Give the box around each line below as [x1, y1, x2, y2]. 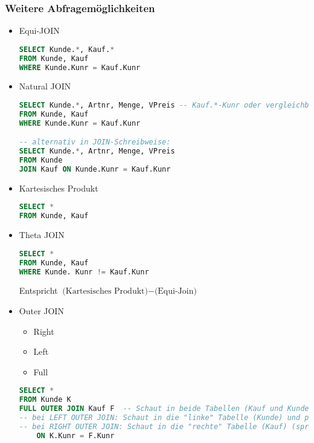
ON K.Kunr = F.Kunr [36, 431, 115, 440]
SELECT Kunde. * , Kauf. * [19, 45, 115, 54]
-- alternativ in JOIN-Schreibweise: [19, 138, 171, 147]
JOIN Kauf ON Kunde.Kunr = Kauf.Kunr [19, 164, 171, 173]
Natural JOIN [19, 80, 71, 92]
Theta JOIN [19, 228, 65, 241]
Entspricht [19, 284, 58, 297]
